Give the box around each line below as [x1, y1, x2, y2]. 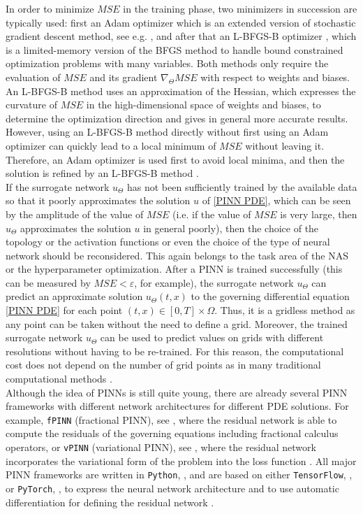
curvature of [6, 97, 57, 112]
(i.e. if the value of [172, 206, 251, 221]
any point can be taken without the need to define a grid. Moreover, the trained [6, 316, 348, 331]
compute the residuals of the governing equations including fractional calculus [6, 426, 339, 441]
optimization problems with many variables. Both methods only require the [6, 56, 329, 71]
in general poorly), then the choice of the [143, 220, 319, 235]
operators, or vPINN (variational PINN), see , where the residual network [6, 440, 316, 455]
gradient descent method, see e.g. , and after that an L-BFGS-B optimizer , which [6, 29, 357, 43]
